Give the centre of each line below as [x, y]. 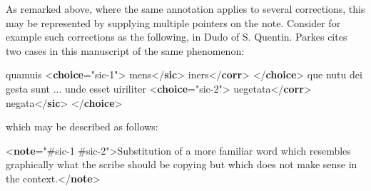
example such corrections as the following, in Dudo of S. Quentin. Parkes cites [177, 37]
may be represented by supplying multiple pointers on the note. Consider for [173, 22]
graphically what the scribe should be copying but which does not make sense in [182, 164]
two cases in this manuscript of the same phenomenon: [125, 50]
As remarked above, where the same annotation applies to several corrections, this [185, 9]
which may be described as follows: [82, 127]
